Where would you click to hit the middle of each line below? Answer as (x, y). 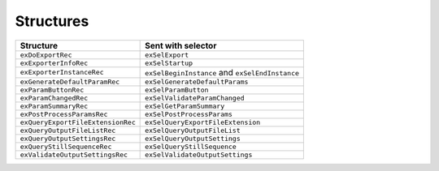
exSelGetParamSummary (185, 106)
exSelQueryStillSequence (191, 146)
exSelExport (167, 55)
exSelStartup (169, 63)
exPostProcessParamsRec (64, 114)
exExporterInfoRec (54, 63)
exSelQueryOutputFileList (193, 130)
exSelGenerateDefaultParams (197, 81)
